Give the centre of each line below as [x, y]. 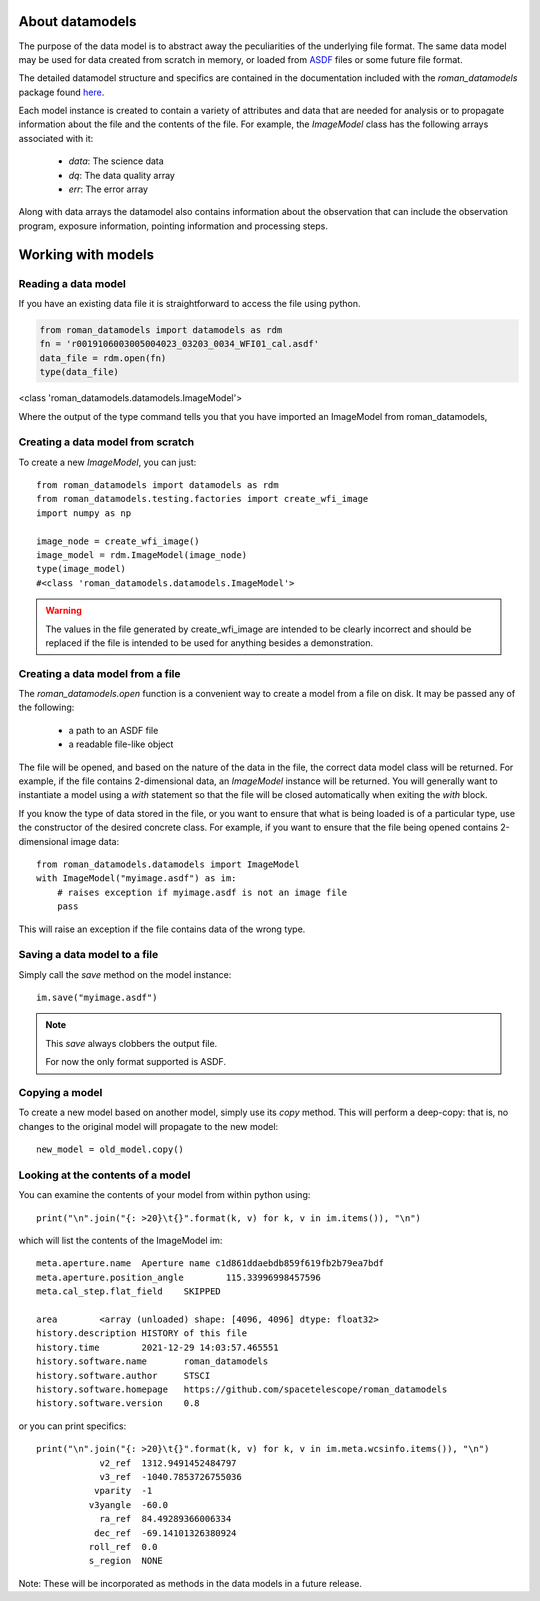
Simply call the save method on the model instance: [125, 974]
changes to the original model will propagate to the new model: [148, 1126]
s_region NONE [126, 1561]
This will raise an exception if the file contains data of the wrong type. [162, 929]
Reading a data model [72, 283]
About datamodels [77, 21]
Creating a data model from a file [99, 673]
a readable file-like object [121, 744]
